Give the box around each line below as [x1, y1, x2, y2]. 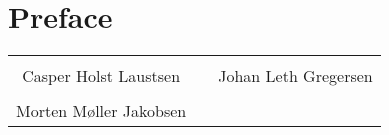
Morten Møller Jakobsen [16, 99, 187, 123]
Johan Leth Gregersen [218, 64, 373, 88]
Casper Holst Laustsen [22, 64, 181, 88]
